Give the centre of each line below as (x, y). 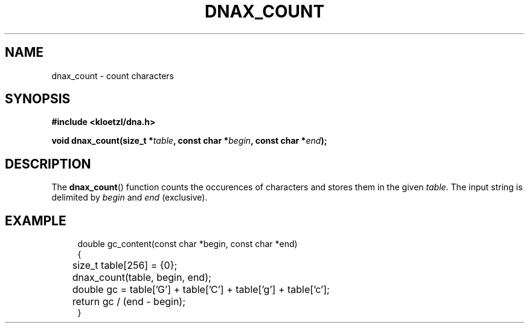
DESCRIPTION (48, 164)
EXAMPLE (36, 220)
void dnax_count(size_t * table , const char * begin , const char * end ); (189, 141)
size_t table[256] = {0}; (125, 265)
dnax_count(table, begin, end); (142, 278)
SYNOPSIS (38, 99)
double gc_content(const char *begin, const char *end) (188, 244)
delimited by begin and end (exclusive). (130, 198)
